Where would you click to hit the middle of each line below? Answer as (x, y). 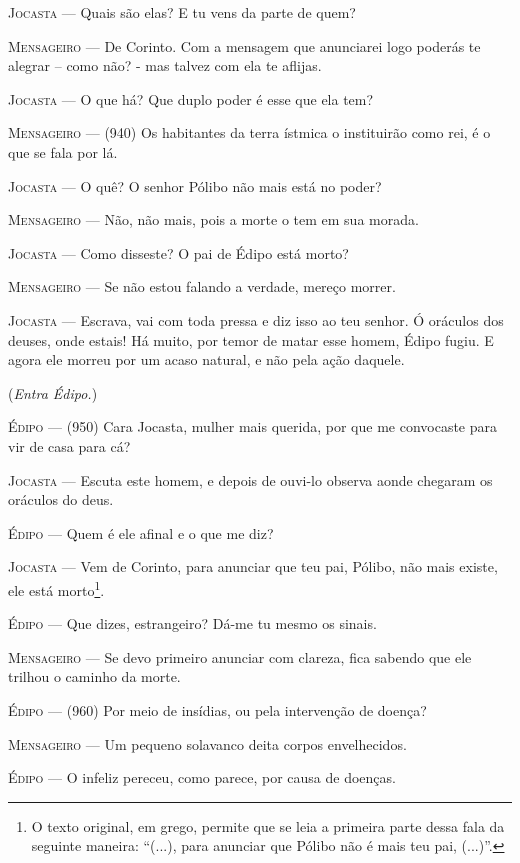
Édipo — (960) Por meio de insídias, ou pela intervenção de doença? (217, 709)
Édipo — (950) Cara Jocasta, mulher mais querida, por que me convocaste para (253, 426)
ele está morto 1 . (56, 588)
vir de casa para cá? (69, 445)
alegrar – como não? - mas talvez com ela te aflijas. (165, 65)
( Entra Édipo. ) (53, 392)
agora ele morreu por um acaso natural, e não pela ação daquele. (206, 359)
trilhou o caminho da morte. (94, 676)
